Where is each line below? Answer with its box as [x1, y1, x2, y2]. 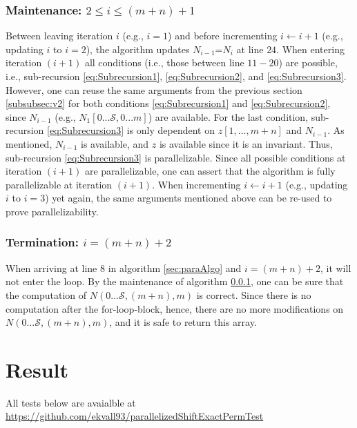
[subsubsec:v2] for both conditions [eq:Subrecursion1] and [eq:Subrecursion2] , [6, 96, 331, 110]
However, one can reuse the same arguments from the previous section [6, 82, 302, 97]
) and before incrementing [168, 28, 278, 43]
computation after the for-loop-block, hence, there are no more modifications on [6, 301, 344, 315]
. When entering [276, 41, 345, 56]
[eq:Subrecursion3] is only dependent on [47, 123, 215, 137]
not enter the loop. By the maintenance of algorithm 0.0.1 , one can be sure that [6, 274, 344, 289]
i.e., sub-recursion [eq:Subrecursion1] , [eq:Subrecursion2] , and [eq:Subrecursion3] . [6, 69, 347, 83]
